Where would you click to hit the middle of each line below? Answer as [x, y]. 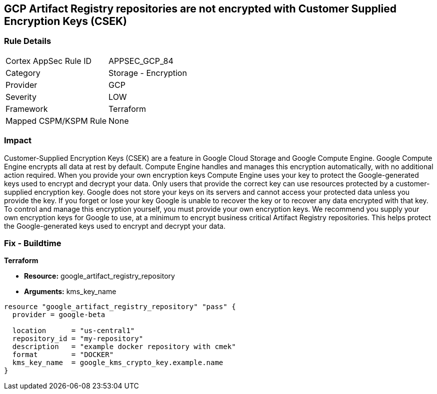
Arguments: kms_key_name [70, 292]
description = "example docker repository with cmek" [124, 347]
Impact [18, 141]
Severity [21, 97]
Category [23, 73]
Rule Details [28, 41]
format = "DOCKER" [63, 355]
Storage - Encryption [148, 73]
